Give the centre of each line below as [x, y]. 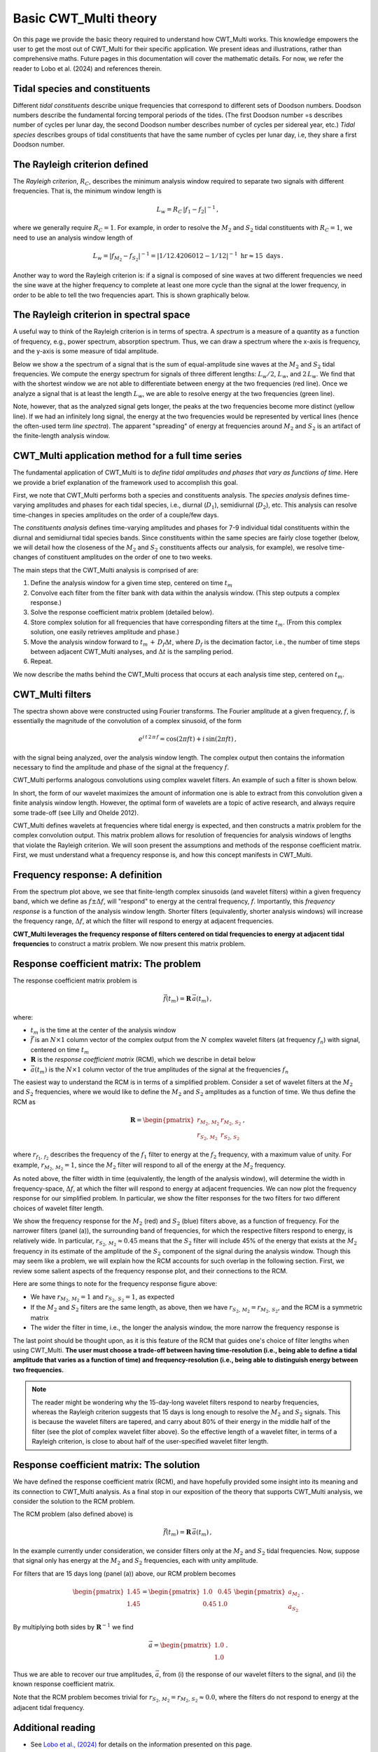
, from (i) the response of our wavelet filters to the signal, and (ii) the [257, 1674]
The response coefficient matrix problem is [75, 980]
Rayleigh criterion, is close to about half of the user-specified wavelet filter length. [150, 1442]
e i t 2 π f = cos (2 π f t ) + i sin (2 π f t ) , [188, 738]
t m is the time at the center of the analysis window [103, 1031]
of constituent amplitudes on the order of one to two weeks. [126, 557]
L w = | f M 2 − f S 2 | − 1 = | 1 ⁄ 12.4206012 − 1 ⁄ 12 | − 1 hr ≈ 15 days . [188, 256]
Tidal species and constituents [82, 89]
